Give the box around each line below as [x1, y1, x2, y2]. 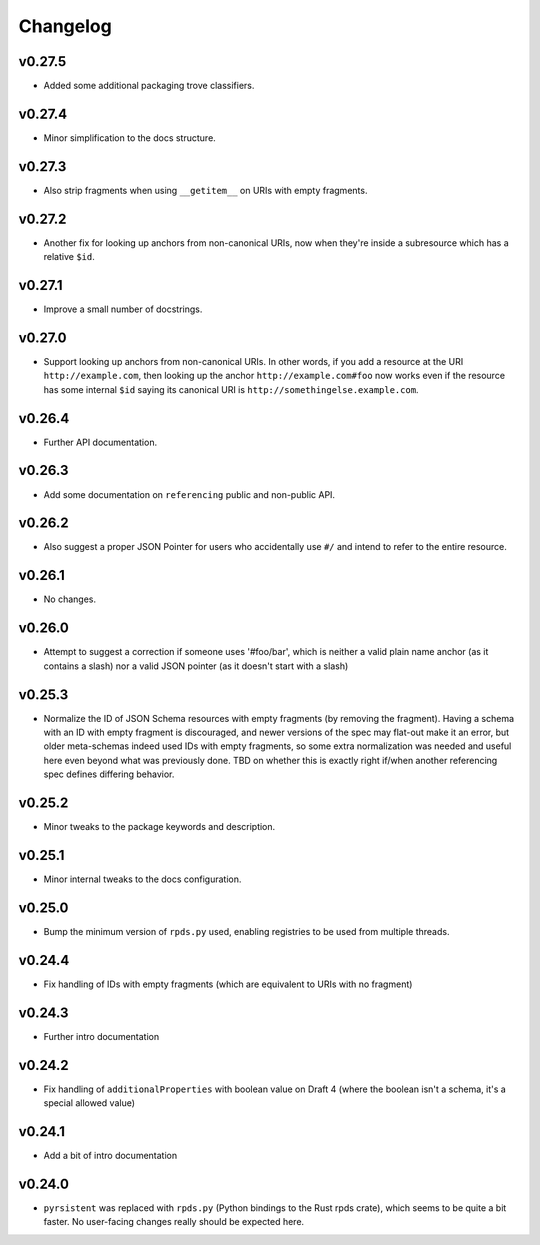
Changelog [18, 15, 112, 37]
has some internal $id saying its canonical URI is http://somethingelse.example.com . [43, 383, 419, 395]
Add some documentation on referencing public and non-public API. [43, 488, 335, 500]
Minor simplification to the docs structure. [43, 131, 217, 144]
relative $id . [43, 251, 95, 263]
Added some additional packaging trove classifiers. [43, 80, 255, 92]
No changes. [43, 593, 97, 605]
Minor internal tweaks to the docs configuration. [43, 873, 242, 885]
